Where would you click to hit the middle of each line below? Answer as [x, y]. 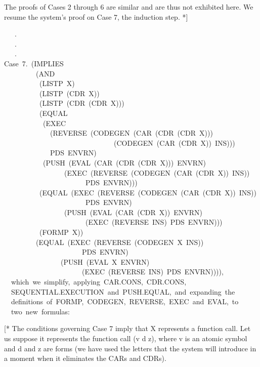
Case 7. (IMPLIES [34, 63]
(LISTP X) [57, 83]
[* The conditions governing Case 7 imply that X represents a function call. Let [127, 328]
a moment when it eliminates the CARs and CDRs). [85, 358]
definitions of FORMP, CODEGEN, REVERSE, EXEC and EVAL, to [125, 301]
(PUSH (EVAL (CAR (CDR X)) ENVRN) [133, 212]
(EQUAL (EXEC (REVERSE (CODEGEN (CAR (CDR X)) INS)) [148, 192]
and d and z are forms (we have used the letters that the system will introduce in [130, 348]
